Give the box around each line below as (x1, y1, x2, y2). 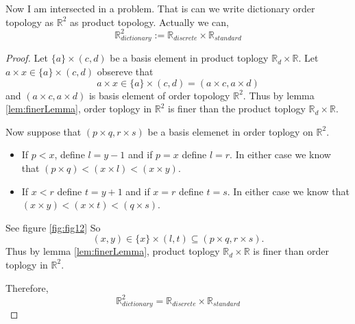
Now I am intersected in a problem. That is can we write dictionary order (5, 1, 315, 15)
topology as (5, 14, 54, 29)
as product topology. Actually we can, (70, 14, 229, 29)
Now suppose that (5, 124, 82, 138)
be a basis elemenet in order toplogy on (147, 124, 313, 138)
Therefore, (5, 280, 49, 295)
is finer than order (253, 244, 330, 258)
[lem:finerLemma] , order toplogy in (5, 101, 152, 116)
